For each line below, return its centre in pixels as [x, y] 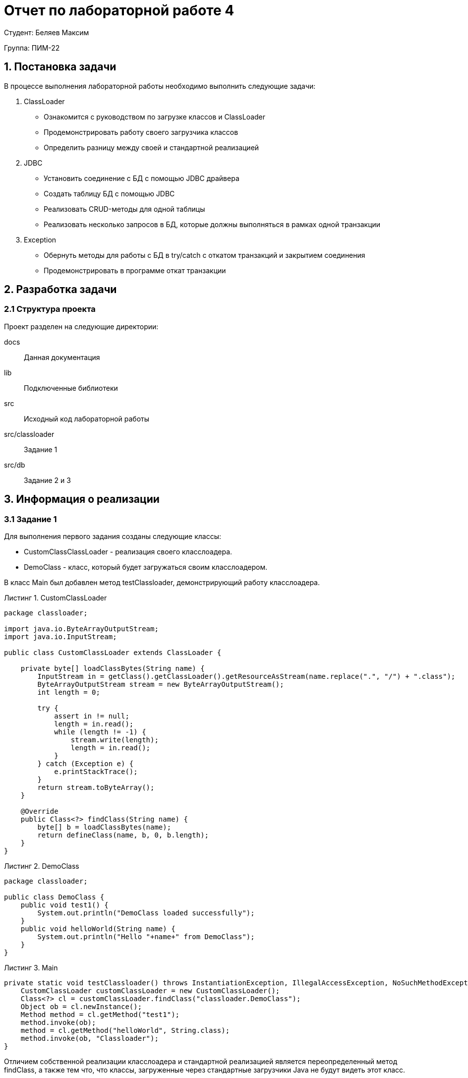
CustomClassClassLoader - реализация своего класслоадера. [128, 552]
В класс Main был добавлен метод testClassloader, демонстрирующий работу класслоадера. [162, 583]
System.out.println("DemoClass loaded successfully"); [146, 913]
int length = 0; [69, 692]
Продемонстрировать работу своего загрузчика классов [141, 132]
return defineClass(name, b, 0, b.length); [123, 835]
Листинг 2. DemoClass [42, 866]
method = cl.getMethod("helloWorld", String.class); [125, 1031]
